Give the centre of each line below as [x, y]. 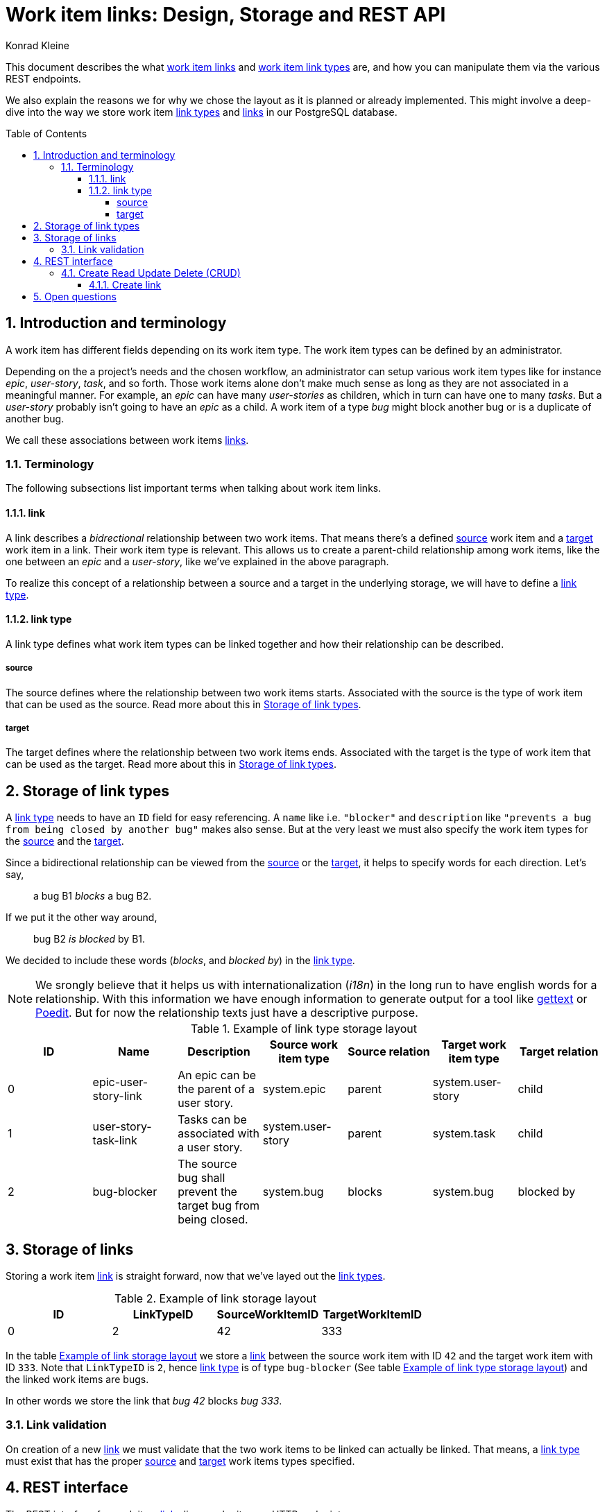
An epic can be [217, 1075]
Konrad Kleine [37, 45]
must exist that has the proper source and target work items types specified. [180, 1461]
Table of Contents [46, 133]
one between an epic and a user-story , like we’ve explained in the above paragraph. [197, 561]
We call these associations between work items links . [127, 440]
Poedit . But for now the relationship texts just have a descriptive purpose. [227, 1013]
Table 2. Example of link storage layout [215, 1299]
